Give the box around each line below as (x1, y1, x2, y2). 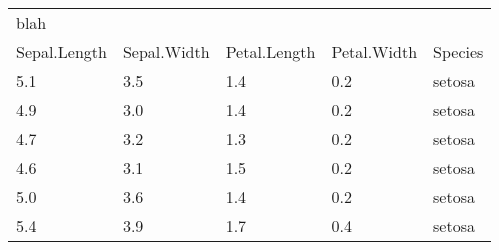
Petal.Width (331, 40, 418, 63)
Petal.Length (225, 40, 316, 63)
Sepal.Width (122, 40, 210, 63)
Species (433, 40, 484, 63)
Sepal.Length (16, 40, 107, 63)
